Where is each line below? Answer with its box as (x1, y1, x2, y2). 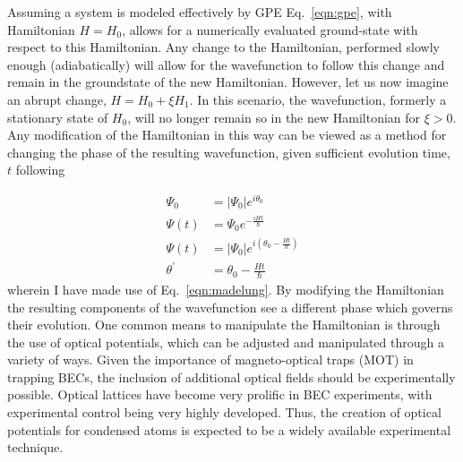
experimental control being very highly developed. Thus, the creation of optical (7, 403, 442, 422)
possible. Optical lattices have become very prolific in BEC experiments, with (7, 385, 433, 404)
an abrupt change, (7, 90, 107, 108)
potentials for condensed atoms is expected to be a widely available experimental (7, 420, 451, 439)
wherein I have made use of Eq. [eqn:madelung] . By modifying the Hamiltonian (7, 279, 444, 298)
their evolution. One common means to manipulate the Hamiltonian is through (7, 315, 441, 334)
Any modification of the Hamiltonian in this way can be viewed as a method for (7, 125, 447, 144)
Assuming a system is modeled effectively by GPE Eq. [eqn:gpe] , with (7, 3, 392, 21)
